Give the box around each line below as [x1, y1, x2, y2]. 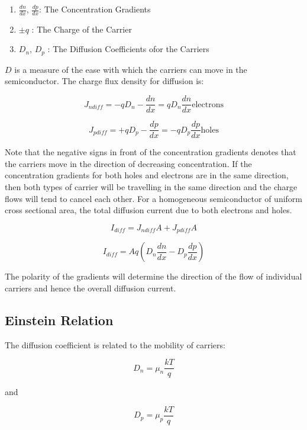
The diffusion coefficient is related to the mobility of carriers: [5, 338, 225, 351]
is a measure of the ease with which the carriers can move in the [14, 63, 247, 75]
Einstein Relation [5, 310, 114, 329]
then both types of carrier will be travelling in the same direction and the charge [5, 180, 298, 192]
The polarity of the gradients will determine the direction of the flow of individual [5, 270, 302, 283]
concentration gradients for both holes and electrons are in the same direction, [5, 169, 289, 181]
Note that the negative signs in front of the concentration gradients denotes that [5, 146, 296, 158]
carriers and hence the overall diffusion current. [5, 281, 176, 294]
